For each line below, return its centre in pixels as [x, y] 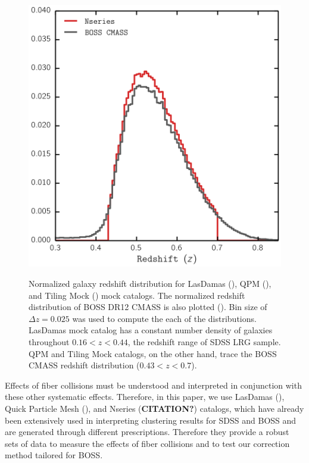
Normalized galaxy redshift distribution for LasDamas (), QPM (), [150, 283]
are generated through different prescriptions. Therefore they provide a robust [147, 432]
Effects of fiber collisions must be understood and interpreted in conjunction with [153, 385]
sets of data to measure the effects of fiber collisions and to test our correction [147, 443]
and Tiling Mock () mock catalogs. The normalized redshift [137, 295]
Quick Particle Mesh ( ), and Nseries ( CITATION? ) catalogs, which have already [154, 408]
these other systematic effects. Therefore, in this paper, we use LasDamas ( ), [145, 397]
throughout [49, 341]
